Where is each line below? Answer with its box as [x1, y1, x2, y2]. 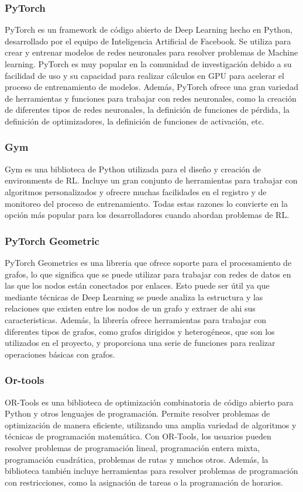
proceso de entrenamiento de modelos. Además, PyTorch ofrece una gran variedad [5, 81, 298, 93]
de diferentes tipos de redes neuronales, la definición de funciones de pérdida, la [5, 103, 290, 116]
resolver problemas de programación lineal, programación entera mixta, [5, 441, 260, 453]
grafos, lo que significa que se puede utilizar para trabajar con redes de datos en [5, 268, 291, 280]
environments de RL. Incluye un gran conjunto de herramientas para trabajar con [5, 174, 298, 186]
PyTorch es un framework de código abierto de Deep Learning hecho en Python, [5, 23, 292, 36]
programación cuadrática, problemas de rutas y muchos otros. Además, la [5, 453, 268, 465]
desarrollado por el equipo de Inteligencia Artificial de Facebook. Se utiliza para [5, 34, 291, 47]
